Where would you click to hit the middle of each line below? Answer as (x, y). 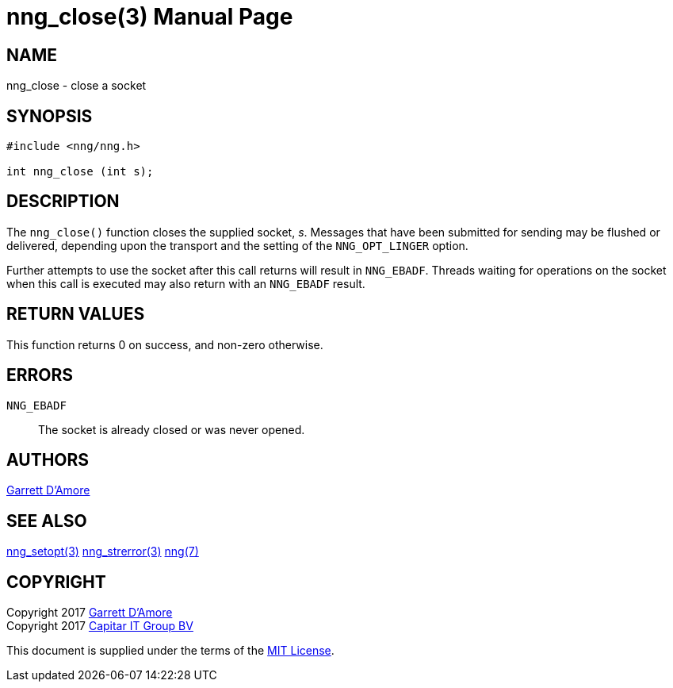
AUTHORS (48, 459)
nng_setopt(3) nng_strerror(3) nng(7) (103, 552)
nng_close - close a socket (76, 86)
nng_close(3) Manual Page (150, 17)
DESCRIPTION (63, 202)
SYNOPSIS (50, 116)
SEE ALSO (47, 521)
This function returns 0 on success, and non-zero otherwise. (165, 344)
